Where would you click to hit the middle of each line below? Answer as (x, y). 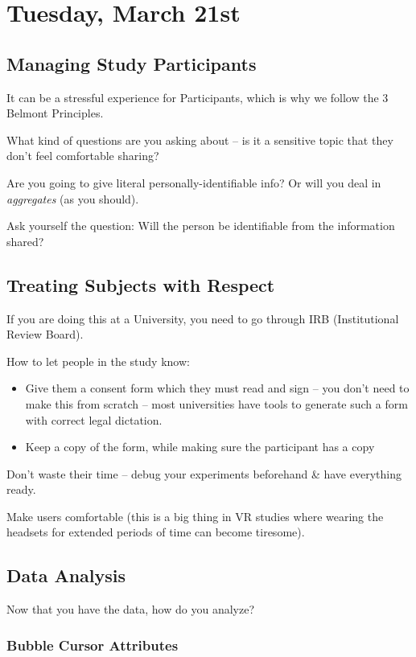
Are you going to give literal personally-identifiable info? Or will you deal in (194, 182)
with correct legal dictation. (94, 419)
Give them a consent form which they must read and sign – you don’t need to (217, 388)
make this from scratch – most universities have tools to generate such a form (216, 403)
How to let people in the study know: (98, 361)
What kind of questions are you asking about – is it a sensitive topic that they (200, 140)
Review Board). (45, 334)
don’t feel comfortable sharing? (83, 156)
